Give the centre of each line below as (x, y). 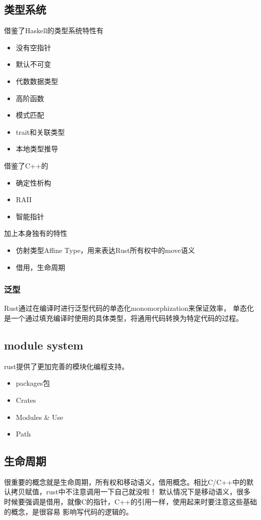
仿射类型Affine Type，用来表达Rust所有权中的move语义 (105, 250)
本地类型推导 (37, 149)
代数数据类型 (37, 81)
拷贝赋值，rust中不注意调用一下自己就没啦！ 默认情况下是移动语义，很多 (130, 492)
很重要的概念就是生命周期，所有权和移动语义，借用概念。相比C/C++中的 (125, 482)
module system (44, 345)
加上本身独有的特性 (36, 233)
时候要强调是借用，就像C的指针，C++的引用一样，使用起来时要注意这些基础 (130, 502)
